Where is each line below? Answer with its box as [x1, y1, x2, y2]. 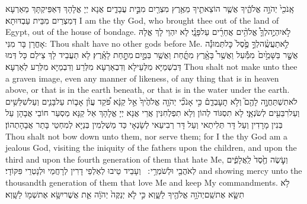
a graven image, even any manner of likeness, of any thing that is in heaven [5, 72, 279, 84]
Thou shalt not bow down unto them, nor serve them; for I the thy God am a [5, 129, 287, 142]
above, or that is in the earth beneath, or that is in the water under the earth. [5, 83, 290, 96]
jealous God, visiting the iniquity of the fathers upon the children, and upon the [5, 141, 297, 154]
